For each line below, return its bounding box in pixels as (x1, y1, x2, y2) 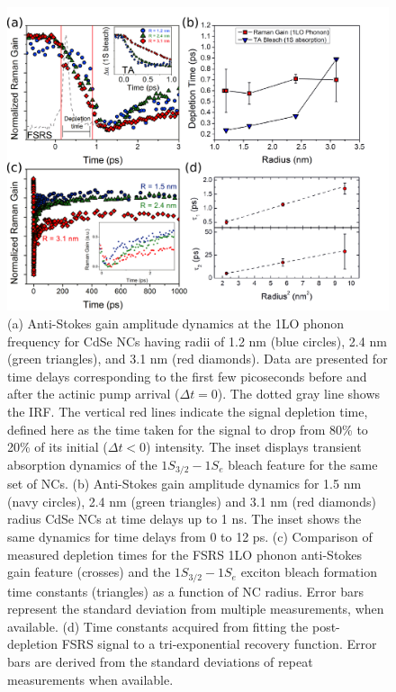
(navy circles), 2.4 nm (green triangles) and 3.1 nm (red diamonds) (7, 491, 376, 510)
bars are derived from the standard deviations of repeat (7, 652, 313, 671)
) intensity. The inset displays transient (146, 437, 362, 456)
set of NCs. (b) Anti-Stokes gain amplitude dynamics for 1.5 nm (7, 474, 362, 493)
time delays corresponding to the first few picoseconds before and (7, 366, 367, 385)
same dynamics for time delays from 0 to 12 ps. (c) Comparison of (7, 527, 373, 546)
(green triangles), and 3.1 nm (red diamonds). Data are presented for (7, 349, 388, 368)
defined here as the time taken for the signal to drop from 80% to (7, 419, 368, 438)
